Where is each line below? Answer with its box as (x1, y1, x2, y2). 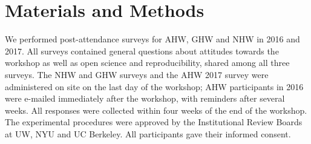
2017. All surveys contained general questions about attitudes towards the (5, 44, 279, 57)
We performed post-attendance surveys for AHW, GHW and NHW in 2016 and (5, 33, 300, 45)
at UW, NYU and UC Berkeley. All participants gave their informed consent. (5, 127, 291, 140)
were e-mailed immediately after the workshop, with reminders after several (5, 92, 285, 105)
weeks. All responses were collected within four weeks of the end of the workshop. (5, 103, 307, 116)
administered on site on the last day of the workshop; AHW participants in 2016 (5, 80, 304, 93)
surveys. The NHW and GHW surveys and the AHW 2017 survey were (5, 68, 269, 80)
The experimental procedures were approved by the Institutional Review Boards (5, 116, 303, 128)
